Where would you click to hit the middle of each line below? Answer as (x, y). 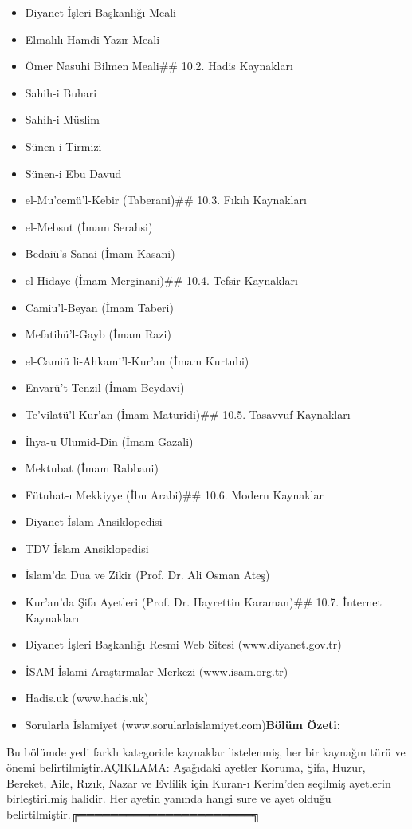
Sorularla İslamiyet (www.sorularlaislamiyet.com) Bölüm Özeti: (183, 725)
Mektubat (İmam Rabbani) (92, 468)
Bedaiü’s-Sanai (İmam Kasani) (100, 253)
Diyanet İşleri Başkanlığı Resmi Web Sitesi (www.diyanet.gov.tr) (183, 644)
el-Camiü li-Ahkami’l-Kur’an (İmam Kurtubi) (137, 360)
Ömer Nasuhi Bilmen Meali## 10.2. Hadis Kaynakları (159, 66)
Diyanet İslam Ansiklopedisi (94, 521)
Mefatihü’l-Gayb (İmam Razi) (98, 334)
